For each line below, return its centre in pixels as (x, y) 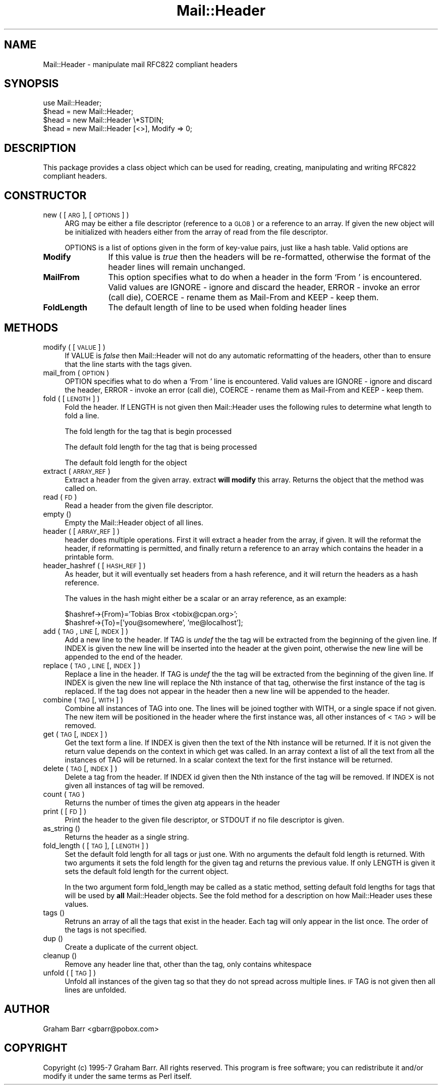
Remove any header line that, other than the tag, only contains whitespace (188, 964)
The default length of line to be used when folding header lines (227, 308)
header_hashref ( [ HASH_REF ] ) (94, 565)
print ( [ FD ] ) (65, 811)
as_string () (62, 828)
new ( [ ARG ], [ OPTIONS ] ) (86, 215)
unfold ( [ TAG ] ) (70, 972)
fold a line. (82, 415)
